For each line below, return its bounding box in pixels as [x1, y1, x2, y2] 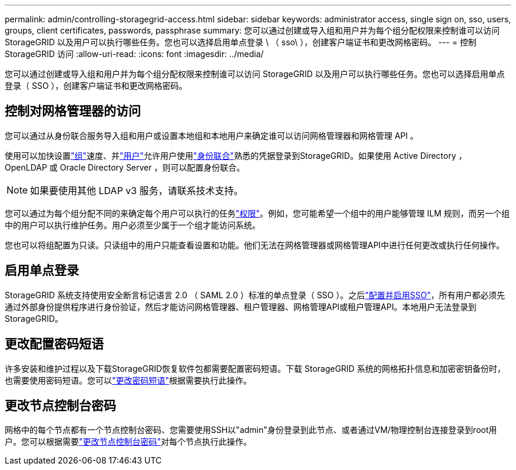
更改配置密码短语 [5, 336, 104, 352]
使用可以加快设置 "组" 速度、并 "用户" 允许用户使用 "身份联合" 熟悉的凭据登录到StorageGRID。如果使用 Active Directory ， [5, 150, 467, 161]
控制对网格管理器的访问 [5, 104, 141, 119]
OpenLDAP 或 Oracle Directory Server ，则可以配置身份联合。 [5, 162, 245, 172]
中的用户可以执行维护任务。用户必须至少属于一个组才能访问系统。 [5, 219, 260, 230]
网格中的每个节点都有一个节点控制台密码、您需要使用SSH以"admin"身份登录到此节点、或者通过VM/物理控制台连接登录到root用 [5, 425, 497, 435]
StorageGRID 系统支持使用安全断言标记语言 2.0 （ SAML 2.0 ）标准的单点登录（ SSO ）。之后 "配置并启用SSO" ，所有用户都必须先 [5, 289, 505, 300]
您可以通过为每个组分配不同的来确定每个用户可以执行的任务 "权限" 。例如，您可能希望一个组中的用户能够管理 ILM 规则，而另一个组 [5, 208, 510, 218]
